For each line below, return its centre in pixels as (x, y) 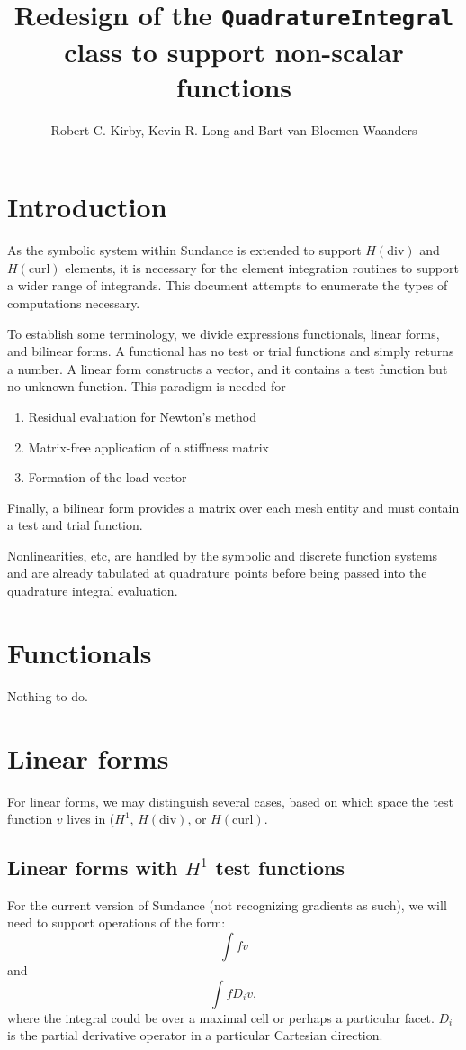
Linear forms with (93, 867)
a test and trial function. (75, 525)
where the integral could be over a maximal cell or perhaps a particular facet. (221, 1017)
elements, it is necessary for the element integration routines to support (262, 267)
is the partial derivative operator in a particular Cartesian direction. (195, 1035)
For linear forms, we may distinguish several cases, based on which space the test (231, 801)
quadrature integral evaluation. (93, 591)
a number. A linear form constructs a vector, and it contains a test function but (228, 368)
